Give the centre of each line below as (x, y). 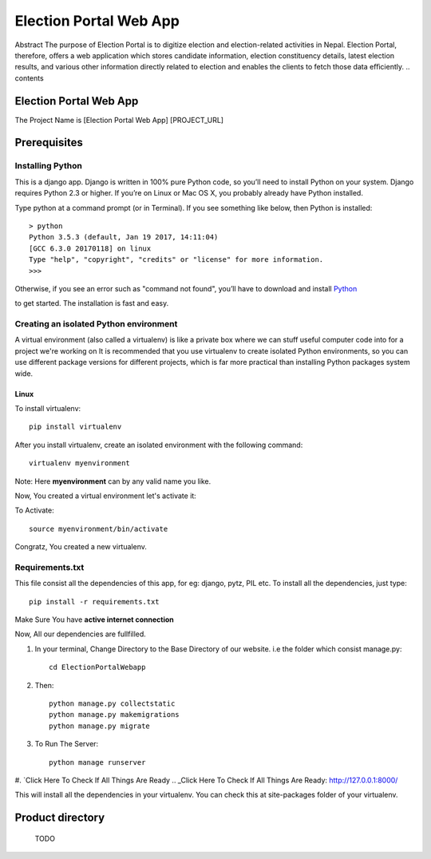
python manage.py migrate (100, 726)
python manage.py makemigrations (114, 715)
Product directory (60, 818)
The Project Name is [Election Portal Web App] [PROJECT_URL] (119, 120)
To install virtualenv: (48, 408)
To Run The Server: (67, 744)
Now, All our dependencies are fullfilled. (81, 634)
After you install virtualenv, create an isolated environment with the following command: (159, 445)
